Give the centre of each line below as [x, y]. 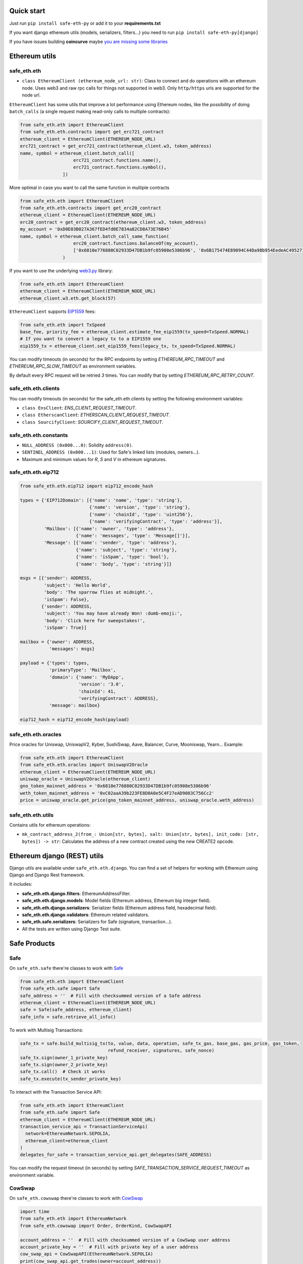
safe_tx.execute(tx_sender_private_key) [70, 1079]
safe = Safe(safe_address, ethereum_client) [76, 1010]
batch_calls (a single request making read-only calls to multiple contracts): [90, 112]
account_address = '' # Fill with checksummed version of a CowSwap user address [125, 1240]
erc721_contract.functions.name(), [117, 160]
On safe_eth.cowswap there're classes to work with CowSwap [76, 1198]
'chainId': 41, [97, 691]
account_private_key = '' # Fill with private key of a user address [109, 1247]
